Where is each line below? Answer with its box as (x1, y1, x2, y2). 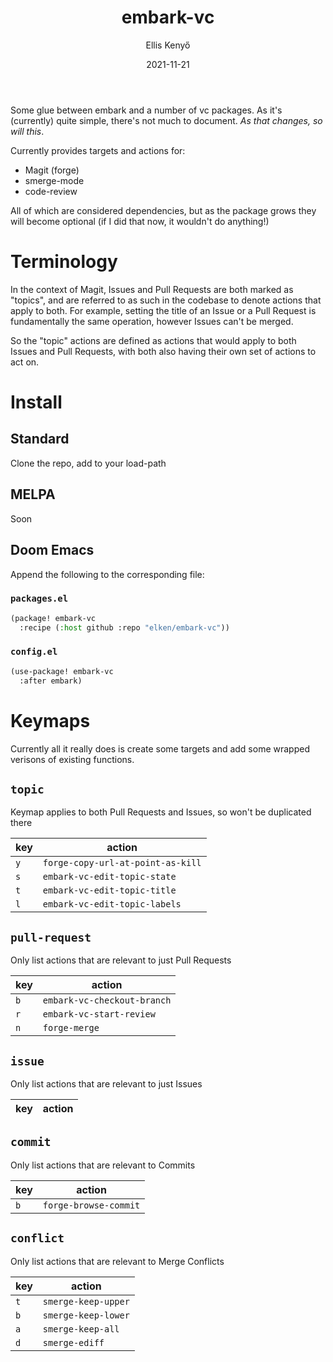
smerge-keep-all (42, 1323, 120, 1335)
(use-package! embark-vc (10, 666, 114, 676)
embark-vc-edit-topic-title (42, 885, 177, 896)
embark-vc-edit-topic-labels (42, 899, 182, 910)
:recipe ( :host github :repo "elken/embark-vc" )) (19, 622, 230, 633)
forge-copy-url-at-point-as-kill (42, 857, 202, 869)
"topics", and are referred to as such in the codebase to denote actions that (10, 294, 322, 306)
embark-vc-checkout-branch (42, 995, 172, 1006)
